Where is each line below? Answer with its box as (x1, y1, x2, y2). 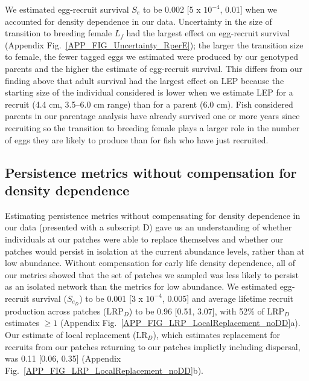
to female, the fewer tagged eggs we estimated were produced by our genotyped (5, 50, 298, 63)
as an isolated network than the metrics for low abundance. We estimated (5, 280, 278, 293)
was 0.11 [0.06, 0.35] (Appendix (5, 352, 121, 365)
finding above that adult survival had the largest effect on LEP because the (5, 74, 284, 86)
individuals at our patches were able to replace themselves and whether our (5, 232, 284, 245)
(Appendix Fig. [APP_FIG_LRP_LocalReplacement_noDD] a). (60, 316, 301, 329)
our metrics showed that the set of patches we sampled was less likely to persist (5, 268, 299, 281)
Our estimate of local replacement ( (5, 328, 136, 340)
